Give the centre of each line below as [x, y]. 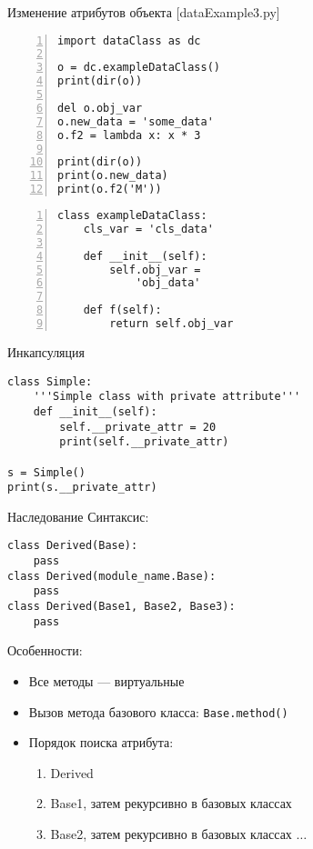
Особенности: [45, 650]
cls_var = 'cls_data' [148, 229]
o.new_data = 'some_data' [136, 121]
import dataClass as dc [129, 40]
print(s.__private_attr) [82, 488]
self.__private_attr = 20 [138, 427]
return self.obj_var [172, 324]
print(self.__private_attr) [144, 442]
